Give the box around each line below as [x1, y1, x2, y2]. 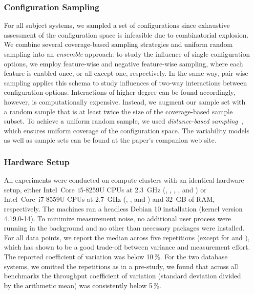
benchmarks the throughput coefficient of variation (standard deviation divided [4, 271, 241, 281]
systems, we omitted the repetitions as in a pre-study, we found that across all [4, 261, 238, 271]
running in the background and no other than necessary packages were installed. [4, 223, 245, 233]
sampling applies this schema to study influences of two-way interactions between [4, 77, 247, 87]
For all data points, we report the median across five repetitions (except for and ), [4, 232, 250, 242]
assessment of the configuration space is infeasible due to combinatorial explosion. [4, 29, 249, 40]
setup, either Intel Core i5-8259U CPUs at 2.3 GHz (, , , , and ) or [4, 184, 207, 194]
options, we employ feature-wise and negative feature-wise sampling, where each [4, 58, 243, 68]
